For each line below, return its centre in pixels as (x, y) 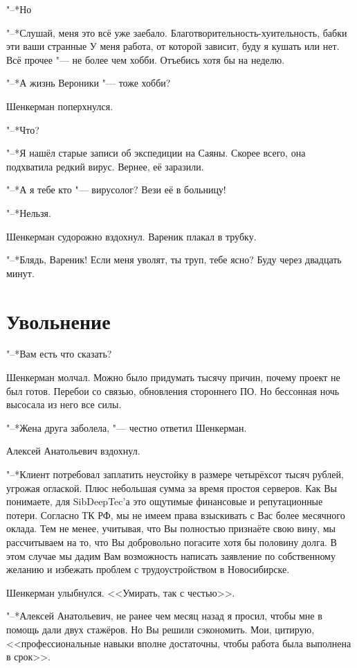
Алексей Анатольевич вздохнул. (73, 451)
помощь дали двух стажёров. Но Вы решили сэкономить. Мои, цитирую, (161, 629)
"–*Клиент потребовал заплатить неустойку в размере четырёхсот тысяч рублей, (175, 474)
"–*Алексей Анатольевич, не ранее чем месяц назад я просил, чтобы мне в (164, 616)
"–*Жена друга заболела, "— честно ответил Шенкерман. (127, 427)
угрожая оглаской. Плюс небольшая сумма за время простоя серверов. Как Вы (172, 487)
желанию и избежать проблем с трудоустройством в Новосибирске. (148, 569)
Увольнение (58, 320)
